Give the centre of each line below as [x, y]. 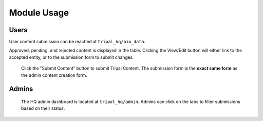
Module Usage [39, 13]
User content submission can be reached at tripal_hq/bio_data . [77, 42]
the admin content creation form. [54, 75]
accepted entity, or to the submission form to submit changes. [71, 57]
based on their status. [43, 108]
